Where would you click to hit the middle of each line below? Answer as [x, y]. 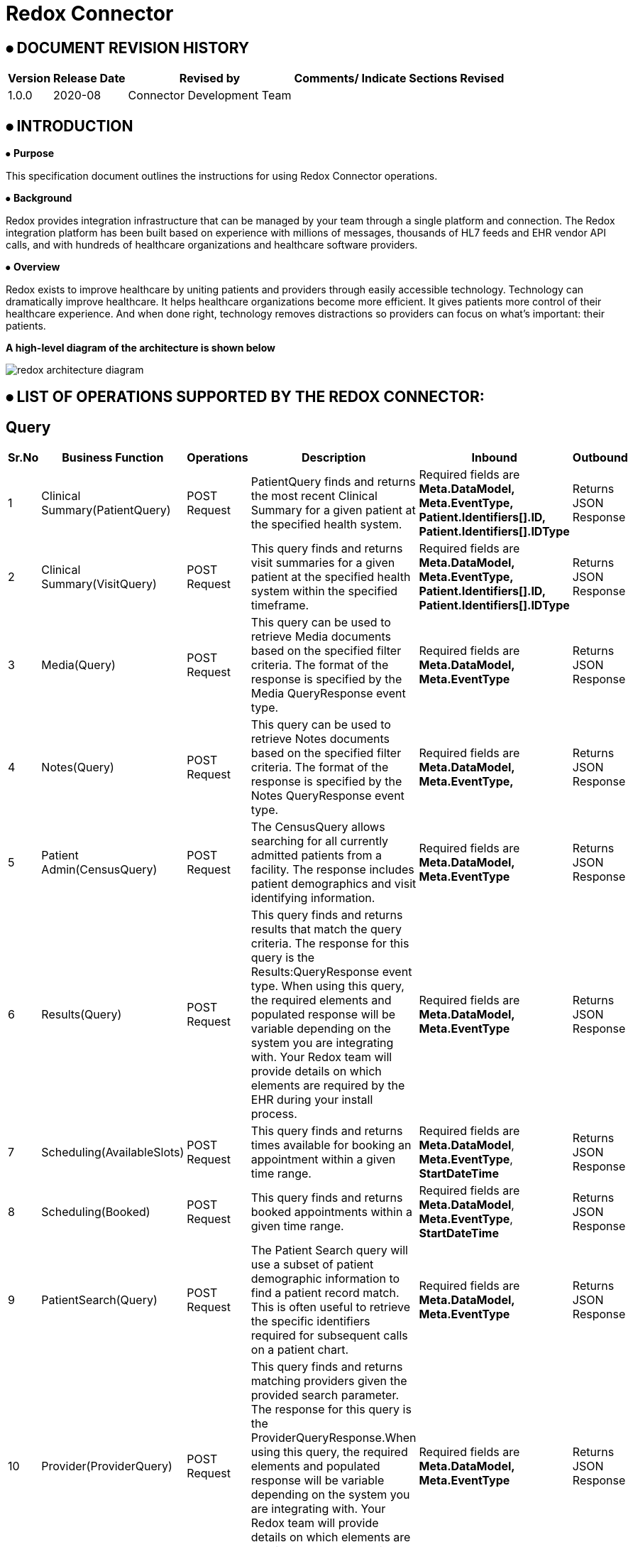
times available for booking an [331, 1145]
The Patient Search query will [329, 1250]
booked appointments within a [331, 1212]
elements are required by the [328, 1086]
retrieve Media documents [321, 637]
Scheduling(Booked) [96, 1212]
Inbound [494, 458]
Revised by [210, 78]
